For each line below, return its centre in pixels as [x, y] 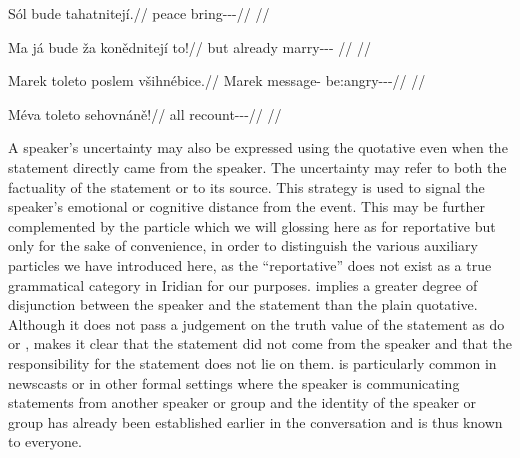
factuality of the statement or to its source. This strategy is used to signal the [246, 186]
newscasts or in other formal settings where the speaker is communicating [234, 382]
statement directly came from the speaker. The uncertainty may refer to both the [257, 166]
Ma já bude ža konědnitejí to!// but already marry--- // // [189, 46]
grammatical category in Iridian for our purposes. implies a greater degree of [243, 284]
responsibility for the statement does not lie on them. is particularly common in [252, 362]
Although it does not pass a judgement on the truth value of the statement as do [256, 323]
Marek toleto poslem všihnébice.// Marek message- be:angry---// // [217, 80]
